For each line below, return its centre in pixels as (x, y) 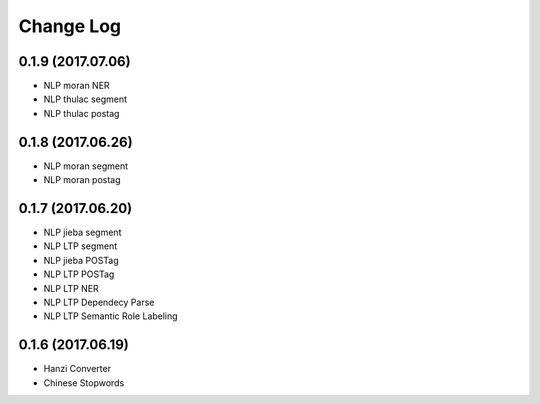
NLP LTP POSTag (79, 274)
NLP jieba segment (82, 232)
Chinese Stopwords (84, 382)
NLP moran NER (76, 86)
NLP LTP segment (80, 246)
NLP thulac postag (81, 113)
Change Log (70, 26)
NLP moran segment (86, 166)
